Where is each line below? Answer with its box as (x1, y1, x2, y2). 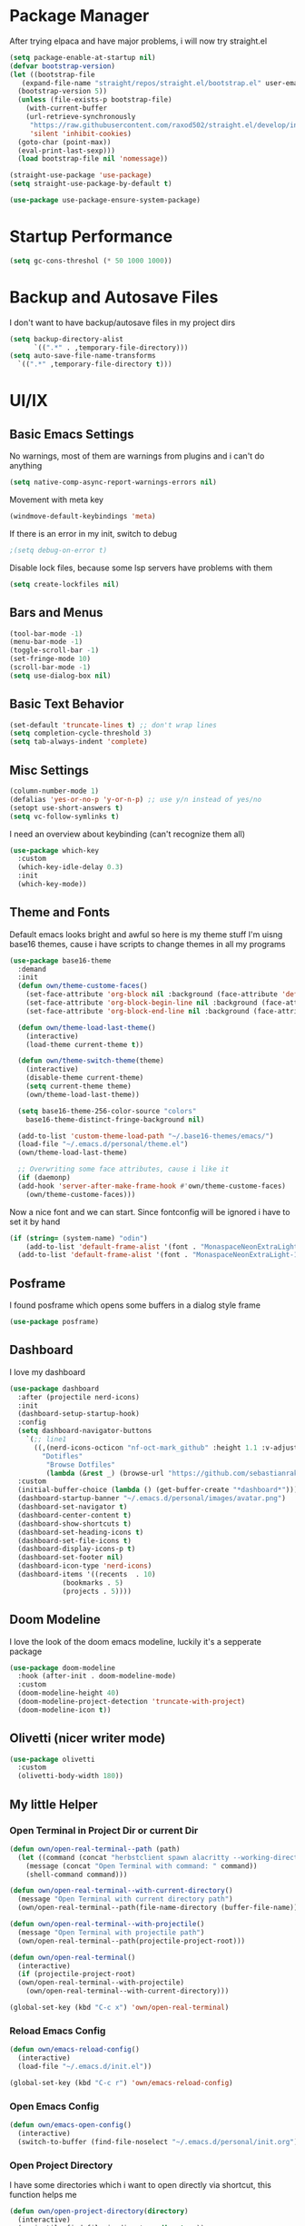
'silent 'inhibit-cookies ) (29, 129, 132, 138)
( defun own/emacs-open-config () (9, 2120, 132, 2130)
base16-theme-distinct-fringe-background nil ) (25, 1114, 205, 1124)
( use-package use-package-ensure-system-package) (9, 196, 202, 205)
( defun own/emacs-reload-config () (9, 2045, 141, 2054)
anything (9, 460, 43, 471)
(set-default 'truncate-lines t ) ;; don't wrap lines (9, 720, 218, 729)
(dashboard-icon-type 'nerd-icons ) (17, 1561, 152, 1571)
